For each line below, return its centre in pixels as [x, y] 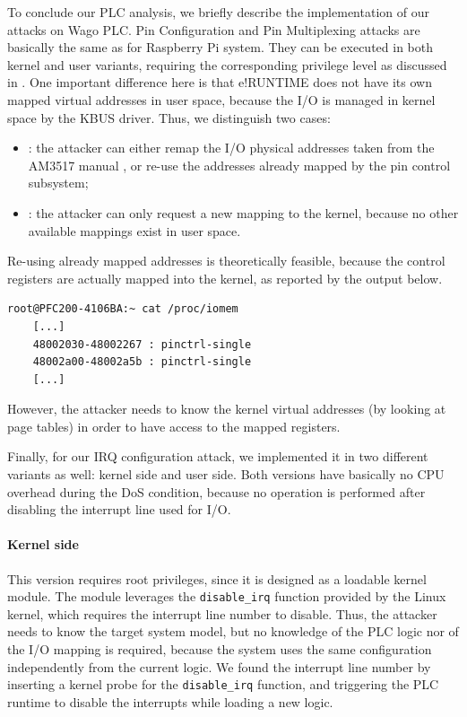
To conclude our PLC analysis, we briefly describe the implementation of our [218, 12]
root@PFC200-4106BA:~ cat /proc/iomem [123, 309]
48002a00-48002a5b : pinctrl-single [142, 362]
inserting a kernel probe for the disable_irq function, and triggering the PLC [223, 684]
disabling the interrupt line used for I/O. [119, 509]
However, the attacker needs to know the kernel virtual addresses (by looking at [227, 409]
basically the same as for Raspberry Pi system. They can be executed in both [220, 47]
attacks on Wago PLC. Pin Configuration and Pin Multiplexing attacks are [214, 29]
